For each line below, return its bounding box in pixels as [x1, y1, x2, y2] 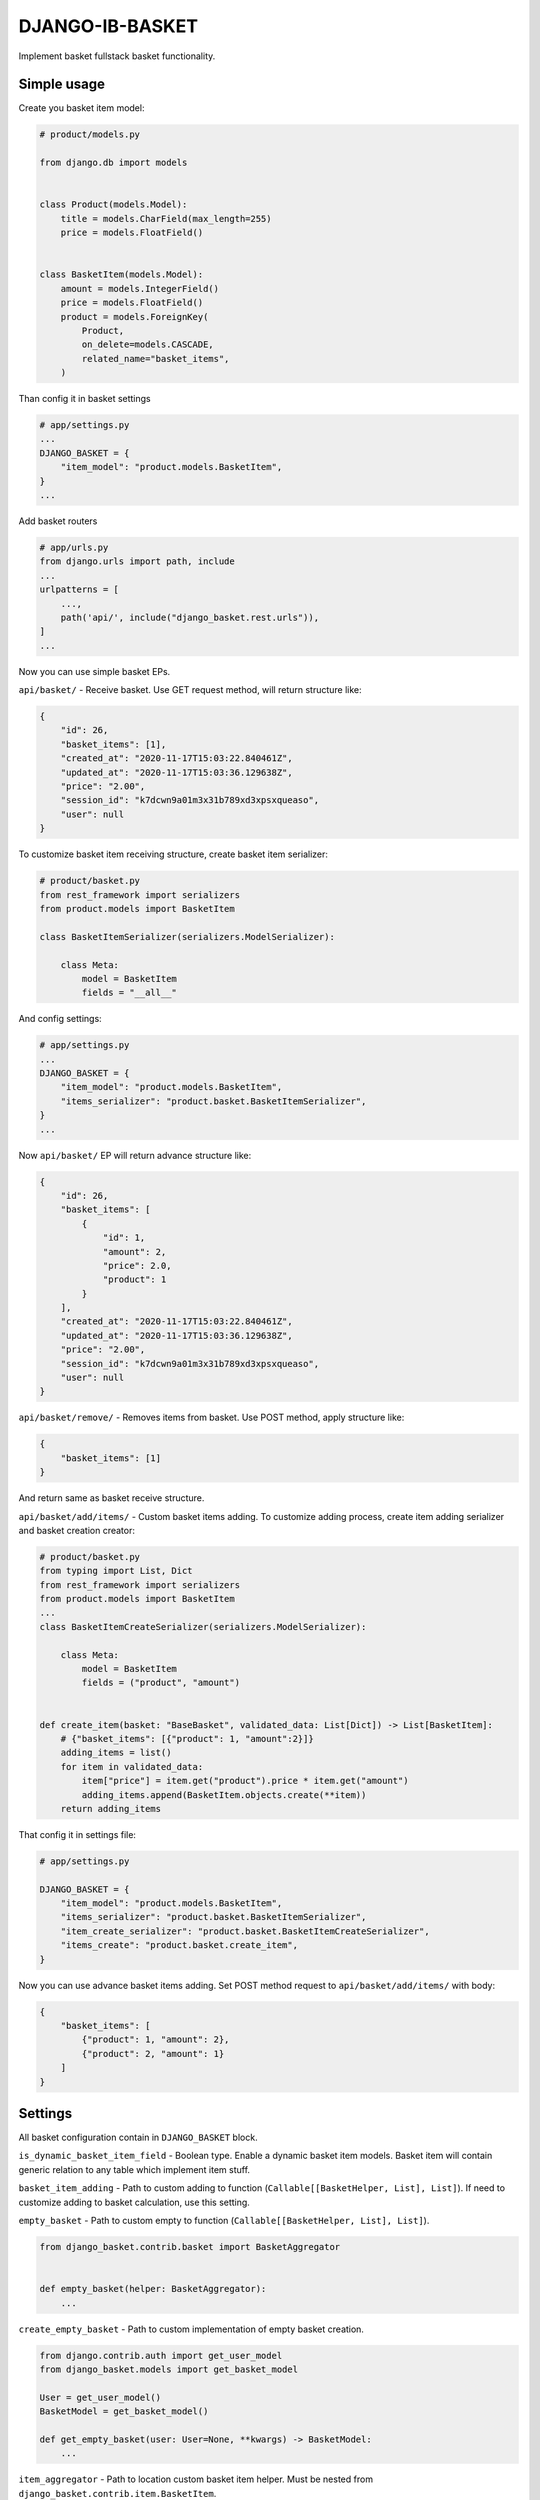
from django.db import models [39, 157, 188, 169]
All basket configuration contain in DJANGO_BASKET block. [18, 2131, 259, 2144]
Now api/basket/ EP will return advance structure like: [18, 1149, 252, 1161]
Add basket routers [18, 515, 98, 527]
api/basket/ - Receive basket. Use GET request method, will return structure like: [18, 684, 362, 696]
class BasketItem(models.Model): [39, 269, 204, 280]
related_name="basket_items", [81, 353, 230, 364]
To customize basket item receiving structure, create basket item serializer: [18, 848, 329, 860]
